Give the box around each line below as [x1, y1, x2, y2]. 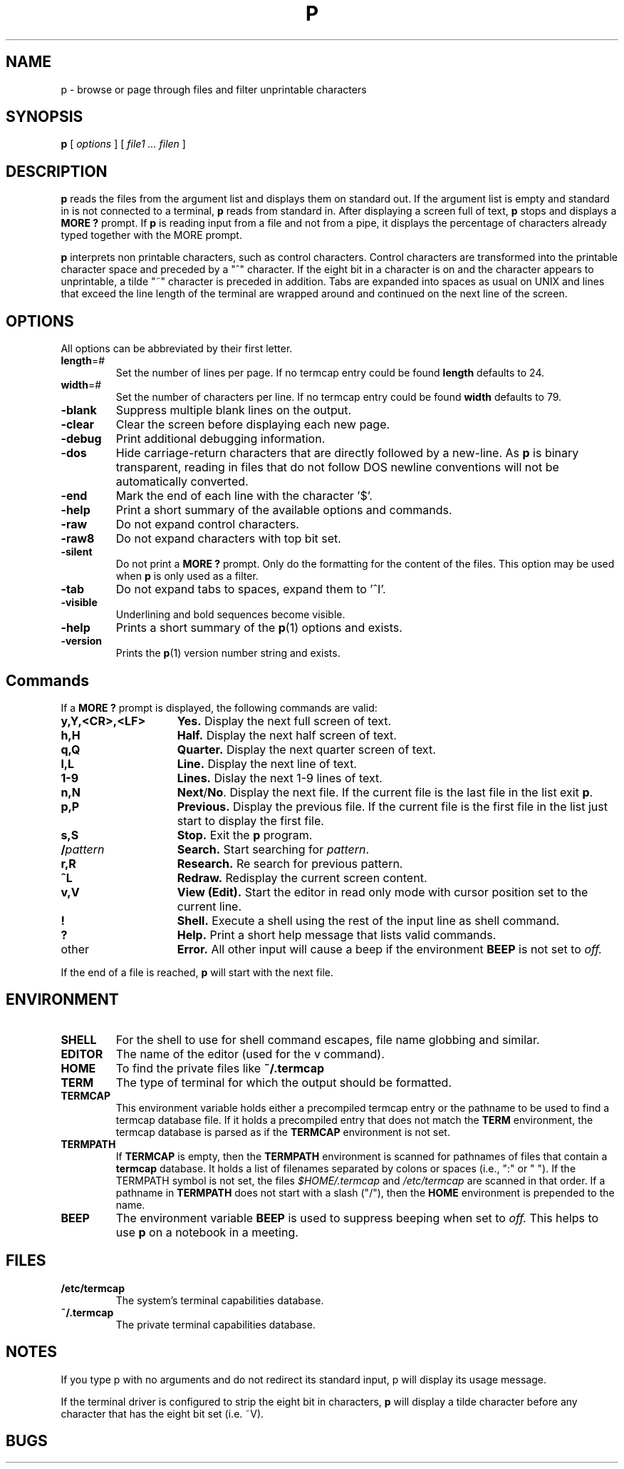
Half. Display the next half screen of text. [177, 727, 397, 742]
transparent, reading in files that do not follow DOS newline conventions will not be [115, 460, 559, 475]
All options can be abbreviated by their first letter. [61, 342, 293, 355]
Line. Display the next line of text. [177, 756, 357, 771]
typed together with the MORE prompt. [61, 229, 242, 242]
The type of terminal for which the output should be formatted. [115, 1075, 452, 1090]
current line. [177, 899, 242, 913]
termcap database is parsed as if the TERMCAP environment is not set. [115, 1125, 450, 1138]
